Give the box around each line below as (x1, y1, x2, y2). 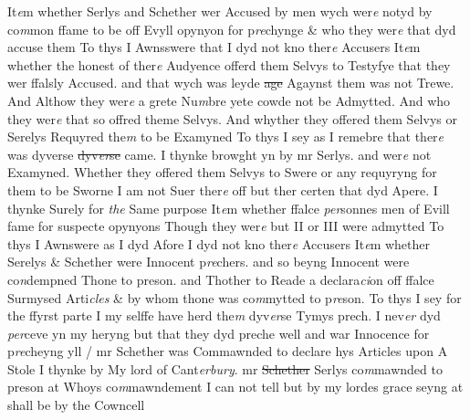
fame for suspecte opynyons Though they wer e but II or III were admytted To (7, 216, 444, 236)
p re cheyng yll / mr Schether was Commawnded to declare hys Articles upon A (7, 341, 448, 361)
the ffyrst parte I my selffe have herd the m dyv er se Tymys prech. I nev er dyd (7, 306, 441, 325)
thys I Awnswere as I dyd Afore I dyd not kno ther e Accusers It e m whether (7, 234, 431, 253)
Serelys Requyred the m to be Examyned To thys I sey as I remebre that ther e (7, 127, 444, 146)
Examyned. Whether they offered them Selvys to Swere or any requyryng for (7, 163, 437, 182)
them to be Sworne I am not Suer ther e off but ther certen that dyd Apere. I (7, 180, 438, 199)
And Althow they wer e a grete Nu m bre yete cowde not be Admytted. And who (7, 90, 451, 110)
